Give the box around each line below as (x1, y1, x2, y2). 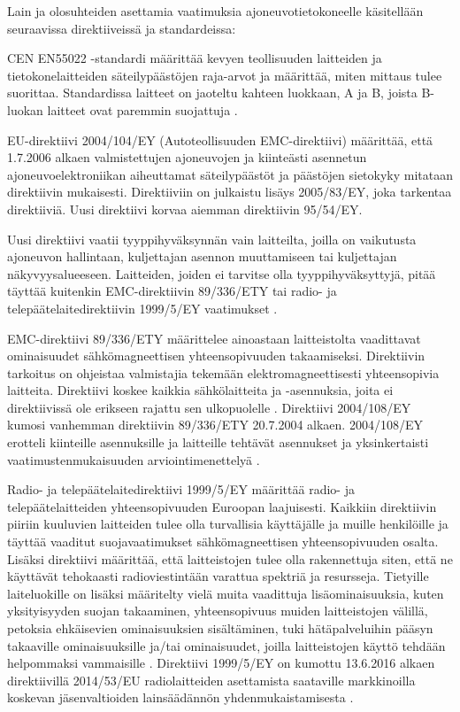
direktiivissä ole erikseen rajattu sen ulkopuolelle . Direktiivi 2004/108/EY (7, 398, 411, 416)
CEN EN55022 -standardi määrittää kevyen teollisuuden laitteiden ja (7, 49, 382, 67)
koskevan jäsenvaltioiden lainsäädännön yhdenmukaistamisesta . (7, 688, 354, 707)
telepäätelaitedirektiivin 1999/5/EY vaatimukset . (7, 298, 278, 317)
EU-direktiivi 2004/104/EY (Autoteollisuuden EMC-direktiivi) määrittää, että (7, 130, 433, 149)
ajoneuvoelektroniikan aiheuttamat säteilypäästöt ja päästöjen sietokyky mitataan (7, 165, 454, 183)
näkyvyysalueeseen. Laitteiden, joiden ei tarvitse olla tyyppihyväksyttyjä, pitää (7, 264, 436, 282)
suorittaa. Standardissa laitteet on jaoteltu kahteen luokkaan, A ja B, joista (7, 83, 418, 102)
